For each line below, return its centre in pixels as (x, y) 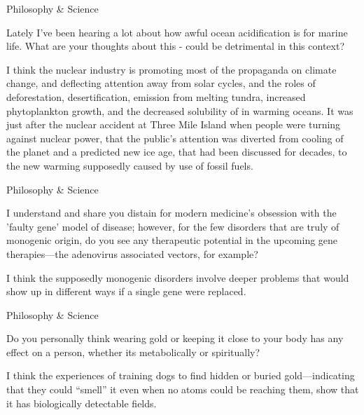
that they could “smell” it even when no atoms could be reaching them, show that (183, 389)
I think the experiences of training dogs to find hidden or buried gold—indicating (181, 375)
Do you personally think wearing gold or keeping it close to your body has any (175, 338)
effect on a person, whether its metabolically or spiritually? (133, 352)
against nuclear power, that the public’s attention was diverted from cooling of (175, 138)
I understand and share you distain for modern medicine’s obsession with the (171, 213)
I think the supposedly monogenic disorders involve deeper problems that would (178, 277)
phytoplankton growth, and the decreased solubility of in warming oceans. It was (180, 110)
